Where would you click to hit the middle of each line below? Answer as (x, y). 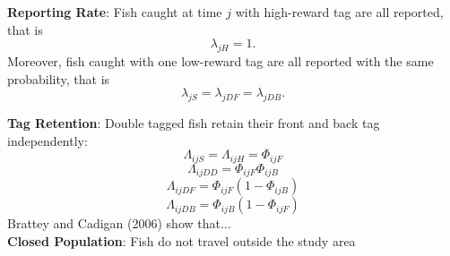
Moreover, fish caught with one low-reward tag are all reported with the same (221, 60)
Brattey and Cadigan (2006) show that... (119, 223)
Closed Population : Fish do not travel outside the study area (182, 240)
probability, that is (59, 78)
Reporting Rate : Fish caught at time (115, 12)
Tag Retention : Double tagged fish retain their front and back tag (194, 122)
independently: (48, 140)
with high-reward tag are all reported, (339, 12)
